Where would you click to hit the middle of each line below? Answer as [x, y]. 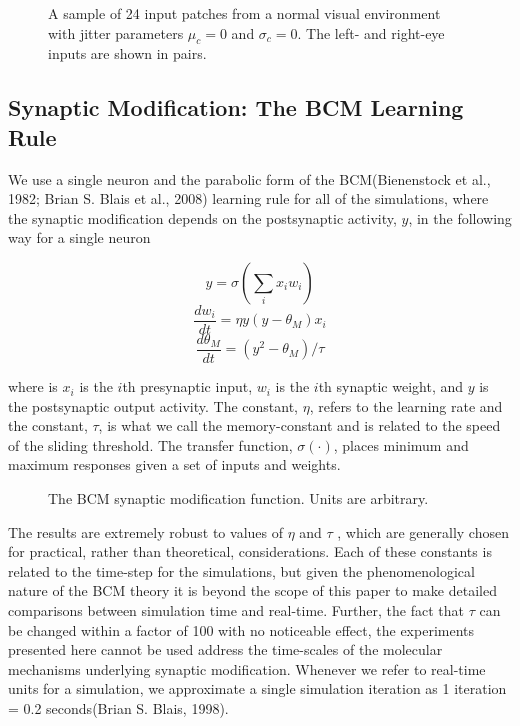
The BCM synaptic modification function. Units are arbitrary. [238, 498]
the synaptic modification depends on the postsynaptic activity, [202, 217]
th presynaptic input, [187, 386]
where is [33, 386]
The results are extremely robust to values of [145, 531]
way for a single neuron [79, 237]
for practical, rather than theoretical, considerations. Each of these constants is [250, 551]
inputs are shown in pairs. [127, 53]
